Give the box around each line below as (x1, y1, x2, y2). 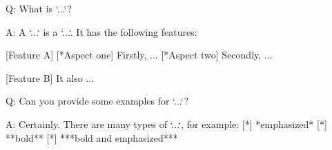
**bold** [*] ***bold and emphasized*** (6, 130, 178, 144)
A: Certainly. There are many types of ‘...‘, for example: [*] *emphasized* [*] (6, 116, 327, 131)
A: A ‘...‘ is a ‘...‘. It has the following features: (6, 24, 197, 39)
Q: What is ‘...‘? (6, 1, 72, 15)
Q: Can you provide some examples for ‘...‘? (6, 94, 189, 108)
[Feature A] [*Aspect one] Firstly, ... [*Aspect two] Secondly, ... (6, 47, 273, 62)
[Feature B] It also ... (6, 70, 95, 85)
